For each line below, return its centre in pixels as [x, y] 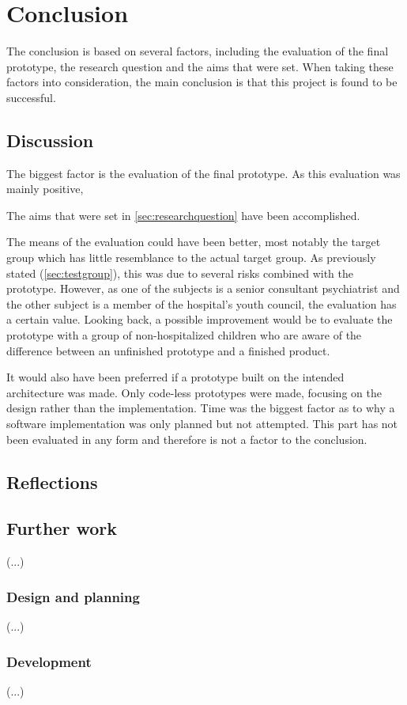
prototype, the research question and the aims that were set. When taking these [200, 66]
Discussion [50, 140]
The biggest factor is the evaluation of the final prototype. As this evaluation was [203, 173]
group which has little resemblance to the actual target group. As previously [191, 258]
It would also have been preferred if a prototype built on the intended [175, 377]
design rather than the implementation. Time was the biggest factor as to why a [201, 408]
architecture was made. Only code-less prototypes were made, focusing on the [194, 392]
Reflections [52, 481]
